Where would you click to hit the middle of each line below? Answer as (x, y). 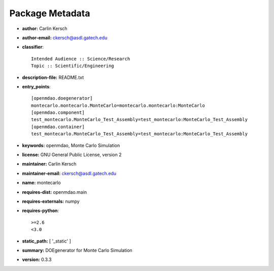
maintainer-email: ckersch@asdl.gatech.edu (69, 173)
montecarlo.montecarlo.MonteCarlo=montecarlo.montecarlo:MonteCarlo (118, 105)
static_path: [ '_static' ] (46, 241)
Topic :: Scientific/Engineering (73, 66)
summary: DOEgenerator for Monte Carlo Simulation (77, 250)
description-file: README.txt (53, 77)
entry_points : (36, 86)
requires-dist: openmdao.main (55, 192)
